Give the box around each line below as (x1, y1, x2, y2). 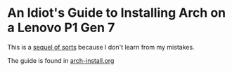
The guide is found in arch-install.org (7, 56, 115, 64)
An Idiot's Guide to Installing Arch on (7, 5, 226, 21)
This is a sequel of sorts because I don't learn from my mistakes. (7, 43, 195, 51)
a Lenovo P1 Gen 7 (7, 20, 115, 36)
